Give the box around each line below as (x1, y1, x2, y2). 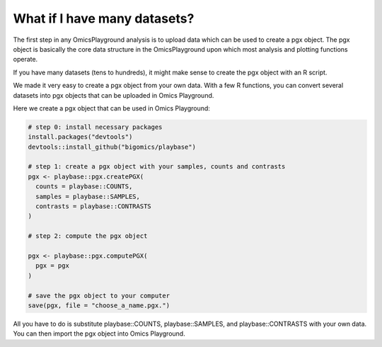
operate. (13, 55, 38, 64)
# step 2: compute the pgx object (28, 232, 148, 240)
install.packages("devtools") (28, 133, 133, 141)
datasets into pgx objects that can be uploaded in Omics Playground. (13, 91, 214, 99)
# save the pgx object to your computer (28, 291, 170, 300)
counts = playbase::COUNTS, (35, 183, 133, 190)
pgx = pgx (35, 262, 70, 270)
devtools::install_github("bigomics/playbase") (28, 142, 196, 151)
